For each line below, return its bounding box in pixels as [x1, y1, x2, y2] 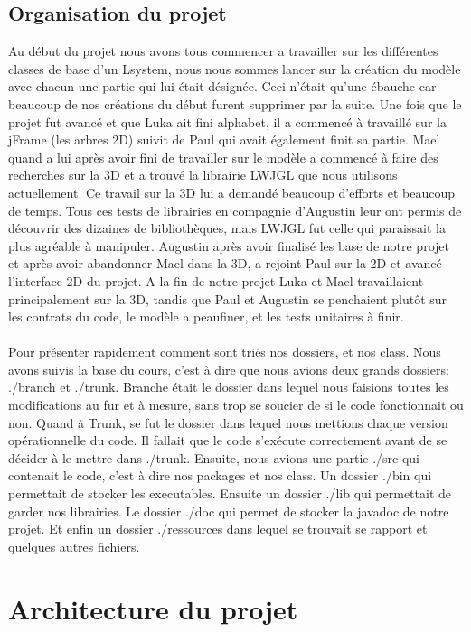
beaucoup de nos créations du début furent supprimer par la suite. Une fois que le [8, 94, 462, 113]
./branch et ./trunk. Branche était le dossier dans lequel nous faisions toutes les [8, 377, 449, 396]
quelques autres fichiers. [8, 536, 140, 555]
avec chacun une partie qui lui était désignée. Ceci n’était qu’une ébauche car [8, 77, 437, 96]
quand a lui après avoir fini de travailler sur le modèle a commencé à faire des [8, 147, 438, 166]
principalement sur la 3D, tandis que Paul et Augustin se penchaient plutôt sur [8, 289, 447, 308]
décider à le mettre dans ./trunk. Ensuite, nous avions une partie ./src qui [8, 448, 420, 467]
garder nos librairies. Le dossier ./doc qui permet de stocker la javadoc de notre [8, 501, 449, 520]
